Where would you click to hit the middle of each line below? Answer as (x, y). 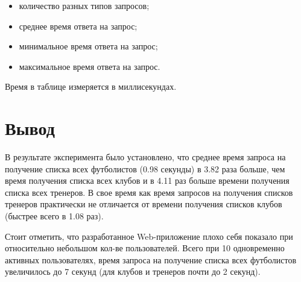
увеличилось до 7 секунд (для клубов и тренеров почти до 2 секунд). (133, 271)
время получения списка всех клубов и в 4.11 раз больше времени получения (147, 180)
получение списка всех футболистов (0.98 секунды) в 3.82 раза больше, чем (145, 168)
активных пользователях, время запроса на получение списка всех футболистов (151, 259)
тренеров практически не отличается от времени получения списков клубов (144, 204)
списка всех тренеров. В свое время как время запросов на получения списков (149, 192)
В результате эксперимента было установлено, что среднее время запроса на (145, 157)
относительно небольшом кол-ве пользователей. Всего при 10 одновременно (145, 248)
